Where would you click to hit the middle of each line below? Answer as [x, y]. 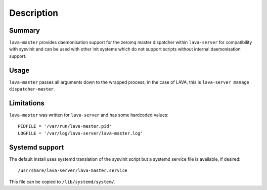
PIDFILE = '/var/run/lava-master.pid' [65, 126]
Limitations [27, 103]
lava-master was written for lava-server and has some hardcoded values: [89, 115]
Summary [24, 30]
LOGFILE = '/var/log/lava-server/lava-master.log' [81, 133]
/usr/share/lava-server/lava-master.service [73, 170]
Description [34, 13]
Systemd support [37, 147]
